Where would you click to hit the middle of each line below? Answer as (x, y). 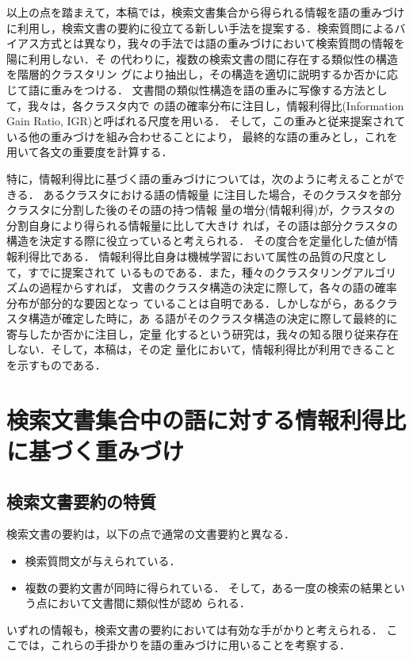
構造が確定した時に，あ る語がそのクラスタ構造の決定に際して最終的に (213, 318)
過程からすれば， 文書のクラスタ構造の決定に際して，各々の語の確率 (218, 287)
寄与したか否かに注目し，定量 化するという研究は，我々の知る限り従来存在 (203, 333)
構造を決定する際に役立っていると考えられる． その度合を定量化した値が (197, 241)
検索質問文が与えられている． (103, 561)
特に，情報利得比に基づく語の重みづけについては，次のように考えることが (200, 178)
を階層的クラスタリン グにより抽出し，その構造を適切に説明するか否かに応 (203, 74)
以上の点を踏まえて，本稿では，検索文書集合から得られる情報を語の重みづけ (206, 12)
